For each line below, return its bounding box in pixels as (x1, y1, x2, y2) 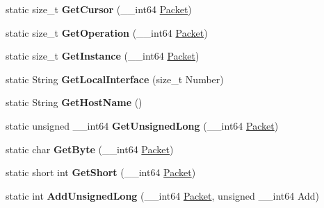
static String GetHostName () (6, 95, 143, 110)
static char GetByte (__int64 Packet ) (6, 141, 174, 156)
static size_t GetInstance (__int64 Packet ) (6, 49, 200, 63)
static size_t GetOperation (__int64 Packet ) (6, 25, 208, 40)
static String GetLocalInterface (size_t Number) (6, 71, 224, 86)
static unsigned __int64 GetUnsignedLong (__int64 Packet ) (6, 118, 279, 132)
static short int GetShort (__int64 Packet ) (6, 165, 196, 180)
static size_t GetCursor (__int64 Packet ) (6, 2, 192, 16)
